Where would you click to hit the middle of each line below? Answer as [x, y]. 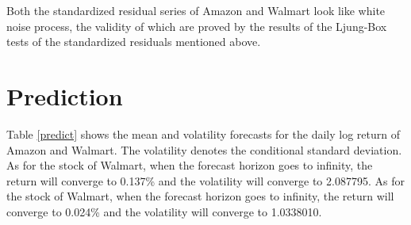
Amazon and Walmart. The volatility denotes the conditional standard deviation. [204, 149]
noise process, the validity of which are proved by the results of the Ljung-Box [197, 26]
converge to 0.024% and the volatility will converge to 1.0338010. [164, 211]
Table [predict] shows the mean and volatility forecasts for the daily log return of [203, 133]
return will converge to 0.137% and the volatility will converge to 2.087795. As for [205, 180]
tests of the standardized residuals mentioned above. [134, 42]
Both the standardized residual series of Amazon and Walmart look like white [196, 10]
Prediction [65, 95]
